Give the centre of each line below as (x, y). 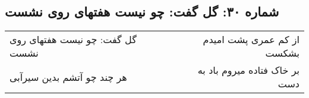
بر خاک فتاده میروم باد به (248, 70)
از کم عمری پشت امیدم (251, 40)
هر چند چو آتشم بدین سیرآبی (68, 77)
